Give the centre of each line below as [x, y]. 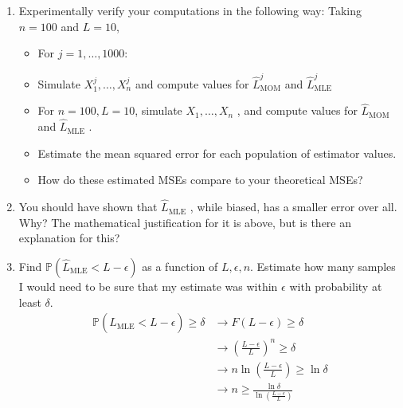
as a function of [180, 266]
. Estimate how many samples [323, 266]
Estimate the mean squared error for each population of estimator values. [217, 153]
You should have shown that [88, 207]
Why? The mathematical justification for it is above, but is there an [185, 222]
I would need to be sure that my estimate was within [148, 286]
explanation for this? [69, 238]
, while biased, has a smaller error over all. [293, 207]
